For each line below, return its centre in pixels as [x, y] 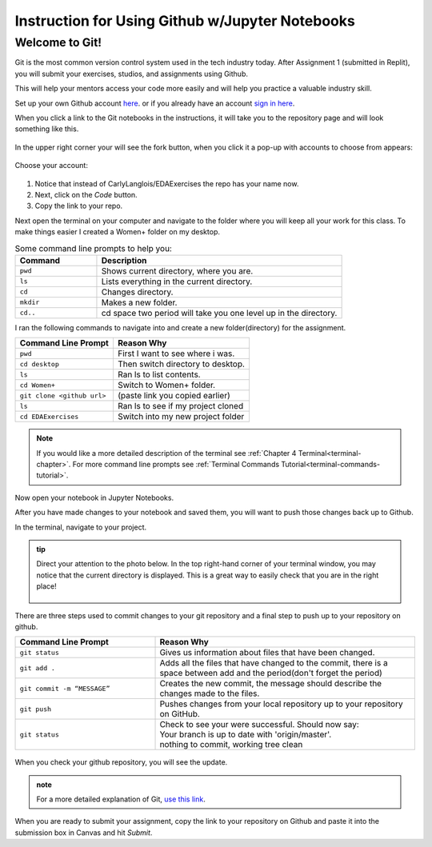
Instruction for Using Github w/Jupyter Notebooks [185, 21]
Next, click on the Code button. [86, 194]
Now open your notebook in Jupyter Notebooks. [94, 497]
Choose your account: [51, 166]
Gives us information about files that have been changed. [267, 653]
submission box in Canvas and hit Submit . [84, 833]
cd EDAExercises [49, 416]
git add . [38, 668]
